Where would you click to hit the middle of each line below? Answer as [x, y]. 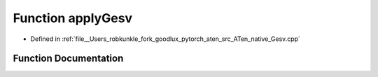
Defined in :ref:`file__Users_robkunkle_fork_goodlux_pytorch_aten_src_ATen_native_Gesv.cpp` [166, 39]
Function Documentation [68, 59]
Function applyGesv [73, 18]
